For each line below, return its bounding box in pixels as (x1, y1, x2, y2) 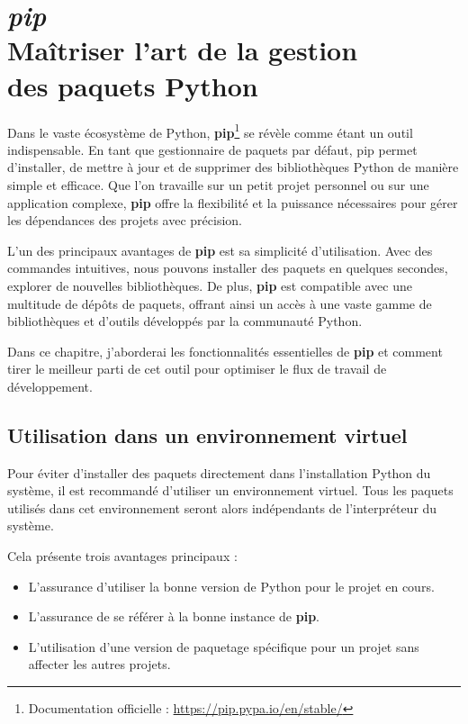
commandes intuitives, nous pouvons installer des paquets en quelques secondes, (7, 258, 448, 277)
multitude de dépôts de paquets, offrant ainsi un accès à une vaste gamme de (7, 294, 432, 312)
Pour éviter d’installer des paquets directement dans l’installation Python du (7, 463, 431, 482)
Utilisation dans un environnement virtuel (7, 421, 408, 448)
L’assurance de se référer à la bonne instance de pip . (28, 607, 320, 626)
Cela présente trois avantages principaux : (7, 547, 238, 566)
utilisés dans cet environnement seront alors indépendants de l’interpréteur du (7, 498, 437, 517)
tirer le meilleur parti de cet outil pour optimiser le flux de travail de (7, 359, 387, 378)
